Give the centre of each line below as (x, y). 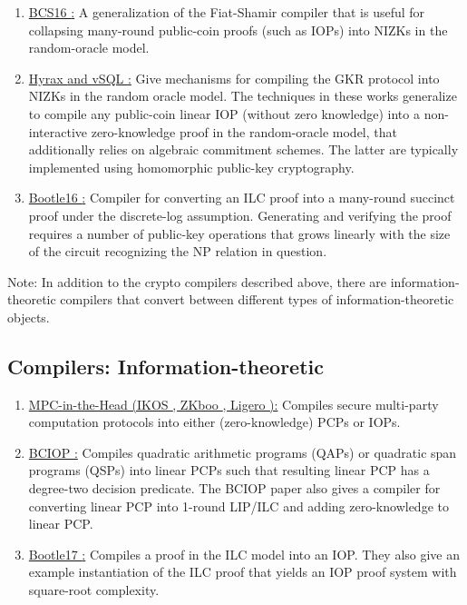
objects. (29, 317)
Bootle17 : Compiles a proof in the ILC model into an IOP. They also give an (244, 554)
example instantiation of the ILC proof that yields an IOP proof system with (243, 572)
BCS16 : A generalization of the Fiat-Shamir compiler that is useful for (227, 12)
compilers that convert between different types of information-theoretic (257, 299)
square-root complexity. (94, 590)
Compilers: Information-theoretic (165, 366)
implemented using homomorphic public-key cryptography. (191, 167)
